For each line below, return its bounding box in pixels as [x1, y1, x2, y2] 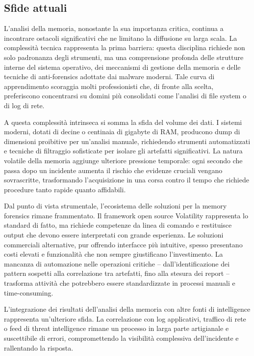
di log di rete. [4, 100, 45, 110]
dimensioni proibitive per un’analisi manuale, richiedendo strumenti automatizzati [4, 136, 251, 146]
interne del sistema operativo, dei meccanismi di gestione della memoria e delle [4, 61, 241, 72]
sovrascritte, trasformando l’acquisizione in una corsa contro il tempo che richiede [4, 175, 249, 185]
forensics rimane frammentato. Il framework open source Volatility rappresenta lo [4, 210, 249, 220]
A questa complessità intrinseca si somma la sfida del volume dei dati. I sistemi [4, 117, 242, 127]
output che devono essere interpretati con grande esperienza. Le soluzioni [4, 230, 224, 240]
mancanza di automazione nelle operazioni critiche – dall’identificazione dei [4, 258, 230, 268]
